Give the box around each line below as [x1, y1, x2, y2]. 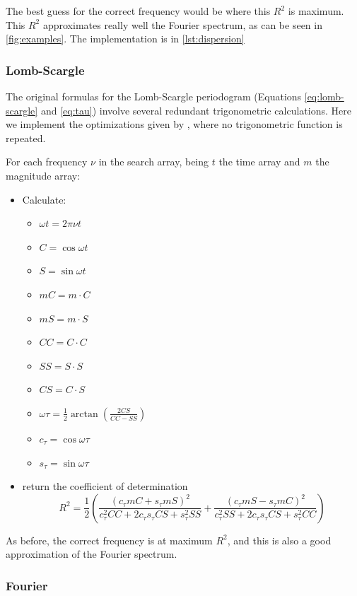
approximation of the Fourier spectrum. [6, 547, 177, 561]
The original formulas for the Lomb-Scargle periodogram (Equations [6, 89, 302, 103]
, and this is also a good [227, 532, 332, 547]
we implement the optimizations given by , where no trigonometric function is [6, 117, 343, 132]
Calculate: [22, 192, 66, 206]
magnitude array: [6, 168, 81, 182]
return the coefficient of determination [22, 479, 188, 493]
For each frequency [6, 154, 88, 169]
